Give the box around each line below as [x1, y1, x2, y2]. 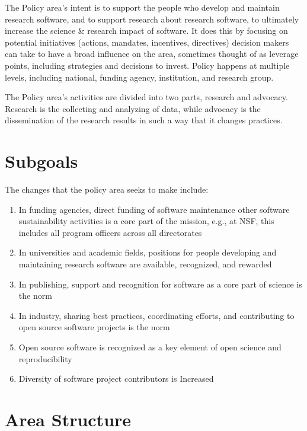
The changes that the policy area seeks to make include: [5, 183, 209, 196]
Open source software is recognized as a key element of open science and [18, 341, 282, 353]
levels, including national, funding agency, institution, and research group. [5, 71, 274, 83]
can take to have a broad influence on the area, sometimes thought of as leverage [5, 47, 299, 60]
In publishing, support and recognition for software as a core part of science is [18, 277, 302, 290]
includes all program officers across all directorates [18, 226, 202, 238]
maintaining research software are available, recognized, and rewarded [18, 258, 272, 270]
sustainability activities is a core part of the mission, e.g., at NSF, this [18, 215, 274, 227]
